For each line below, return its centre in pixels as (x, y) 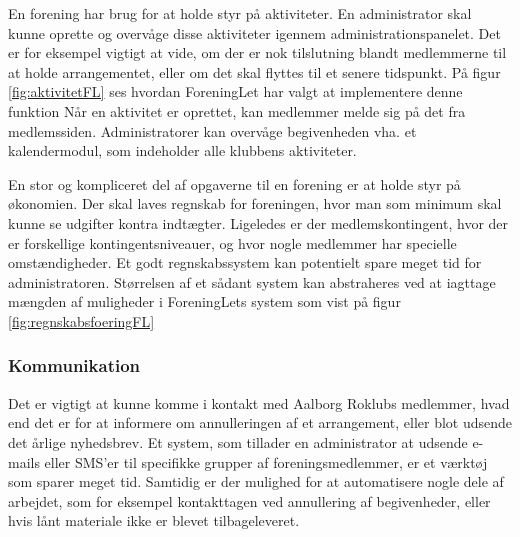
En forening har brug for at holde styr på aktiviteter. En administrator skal (240, 13)
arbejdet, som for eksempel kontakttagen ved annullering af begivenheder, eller (249, 500)
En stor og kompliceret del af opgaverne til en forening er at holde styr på (234, 183)
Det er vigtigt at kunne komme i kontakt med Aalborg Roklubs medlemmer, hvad (259, 402)
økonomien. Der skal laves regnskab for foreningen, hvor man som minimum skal (255, 203)
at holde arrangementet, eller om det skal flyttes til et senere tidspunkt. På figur (254, 71)
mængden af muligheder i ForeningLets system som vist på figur (204, 301)
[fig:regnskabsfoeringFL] (81, 320)
